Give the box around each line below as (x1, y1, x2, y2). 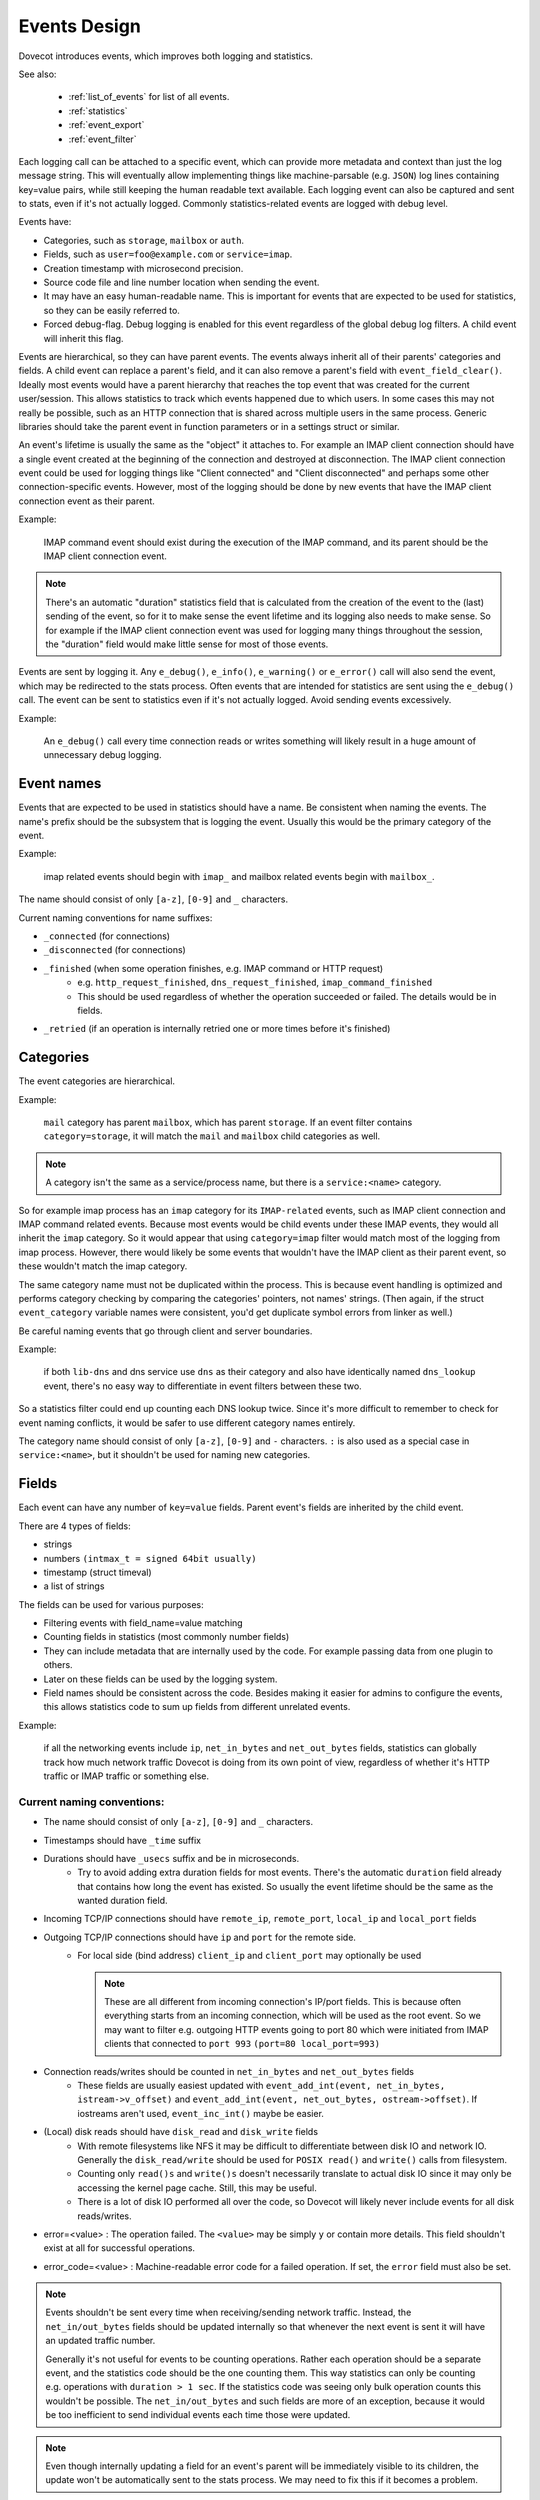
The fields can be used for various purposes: (18, 1598, 204, 1610)
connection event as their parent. (18, 495, 155, 507)
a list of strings (43, 1580, 105, 1592)
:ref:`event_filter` (68, 133, 137, 145)
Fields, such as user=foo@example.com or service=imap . (43, 248, 293, 260)
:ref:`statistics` (68, 105, 129, 117)
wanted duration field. (77, 1895, 168, 1907)
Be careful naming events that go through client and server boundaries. (18, 1325, 313, 1337)
